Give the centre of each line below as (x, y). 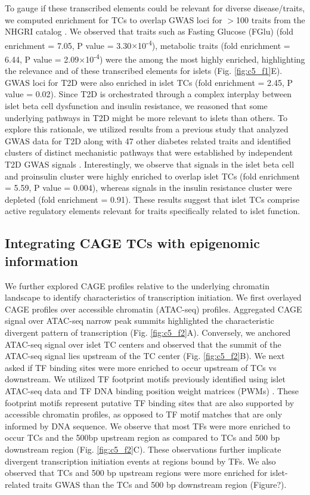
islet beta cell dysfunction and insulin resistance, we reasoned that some (136, 106)
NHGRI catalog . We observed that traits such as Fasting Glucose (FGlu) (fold (149, 31)
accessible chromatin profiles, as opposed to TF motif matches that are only (144, 414)
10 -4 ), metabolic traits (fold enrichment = (214, 44)
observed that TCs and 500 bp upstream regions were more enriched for (136, 473)
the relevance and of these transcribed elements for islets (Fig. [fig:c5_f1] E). (144, 71)
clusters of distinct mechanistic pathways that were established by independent (149, 152)
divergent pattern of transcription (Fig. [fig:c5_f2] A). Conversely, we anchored (148, 332)
